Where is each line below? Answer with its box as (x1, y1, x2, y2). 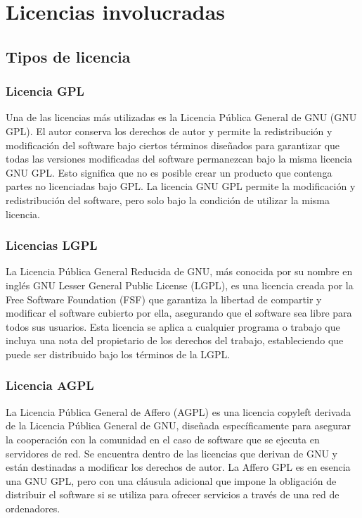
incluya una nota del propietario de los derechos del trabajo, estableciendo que (6, 333, 344, 348)
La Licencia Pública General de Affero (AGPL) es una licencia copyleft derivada (6, 404, 351, 419)
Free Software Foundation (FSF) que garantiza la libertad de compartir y (6, 291, 322, 306)
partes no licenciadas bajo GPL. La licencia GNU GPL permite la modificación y (6, 179, 356, 194)
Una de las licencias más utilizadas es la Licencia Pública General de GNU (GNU (6, 110, 357, 125)
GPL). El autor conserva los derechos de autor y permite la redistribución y (6, 123, 332, 138)
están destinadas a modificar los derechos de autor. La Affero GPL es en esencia (6, 460, 351, 474)
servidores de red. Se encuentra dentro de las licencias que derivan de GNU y (6, 446, 337, 460)
